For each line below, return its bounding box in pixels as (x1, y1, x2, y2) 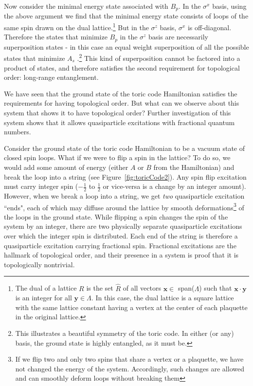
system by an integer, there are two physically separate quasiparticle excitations (4, 221, 242, 231)
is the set (86, 283, 113, 293)
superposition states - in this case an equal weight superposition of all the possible (4, 41, 249, 52)
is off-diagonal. (187, 22, 232, 32)
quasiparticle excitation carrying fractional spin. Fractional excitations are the (4, 240, 236, 250)
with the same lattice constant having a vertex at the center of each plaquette (15, 302, 248, 312)
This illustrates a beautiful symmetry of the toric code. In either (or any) (15, 328, 234, 338)
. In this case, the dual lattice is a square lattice (91, 293, 234, 303)
